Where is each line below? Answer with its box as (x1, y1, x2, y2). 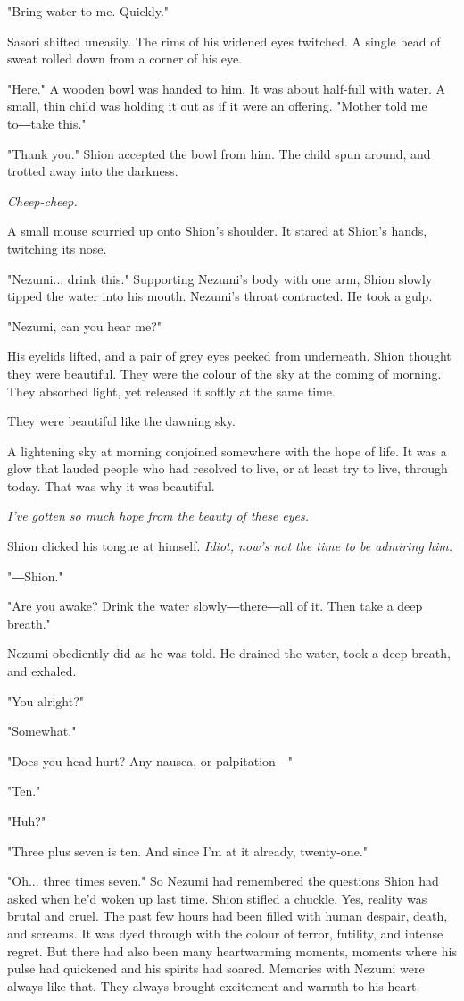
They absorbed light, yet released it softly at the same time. (7, 381, 336, 400)
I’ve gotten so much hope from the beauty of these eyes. (7, 506, 310, 525)
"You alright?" (7, 691, 84, 710)
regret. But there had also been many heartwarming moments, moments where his (7, 941, 457, 960)
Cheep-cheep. (7, 191, 78, 210)
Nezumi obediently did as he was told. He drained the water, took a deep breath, (7, 644, 451, 663)
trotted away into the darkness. (7, 162, 178, 180)
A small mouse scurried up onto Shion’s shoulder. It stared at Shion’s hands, (7, 221, 427, 240)
